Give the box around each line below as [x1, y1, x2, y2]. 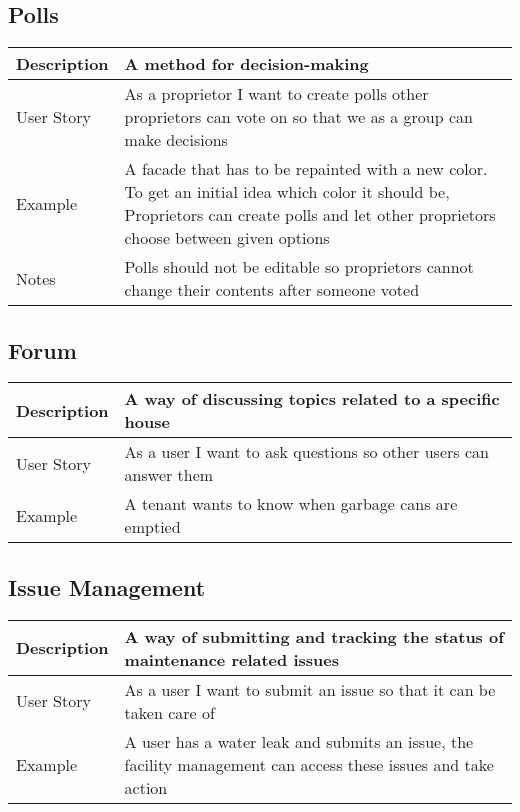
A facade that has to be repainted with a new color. [124, 157, 488, 181]
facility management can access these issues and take [124, 752, 494, 776]
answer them [124, 463, 214, 487]
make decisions [124, 128, 228, 152]
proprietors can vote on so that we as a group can [124, 105, 473, 129]
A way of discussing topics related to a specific [124, 387, 500, 411]
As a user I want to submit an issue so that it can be [124, 677, 496, 701]
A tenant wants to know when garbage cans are [124, 492, 458, 516]
